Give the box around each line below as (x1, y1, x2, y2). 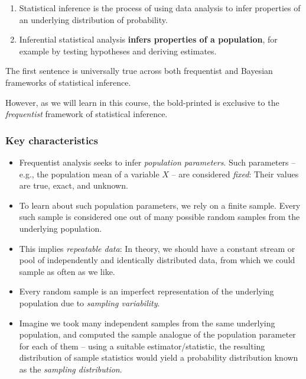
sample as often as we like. (19, 265, 115, 277)
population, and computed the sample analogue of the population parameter (19, 328, 296, 341)
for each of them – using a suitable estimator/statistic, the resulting (19, 339, 265, 352)
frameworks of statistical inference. (5, 76, 131, 88)
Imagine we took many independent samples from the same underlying (19, 316, 275, 329)
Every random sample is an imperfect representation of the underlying (19, 285, 274, 297)
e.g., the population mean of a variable (19, 167, 159, 180)
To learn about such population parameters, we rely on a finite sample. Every (19, 199, 301, 211)
